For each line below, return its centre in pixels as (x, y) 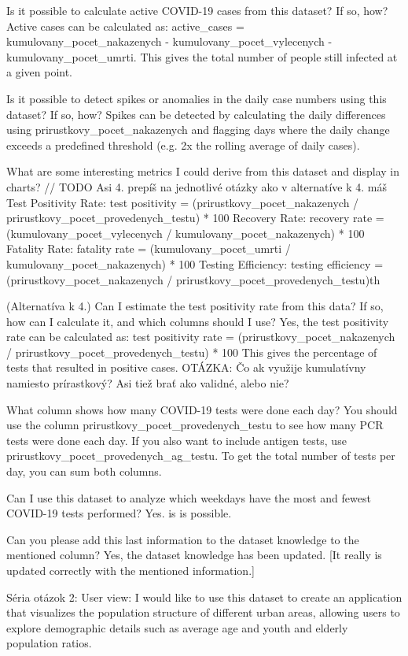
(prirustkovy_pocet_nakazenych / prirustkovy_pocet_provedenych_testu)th (193, 279)
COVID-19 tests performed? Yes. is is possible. (119, 513)
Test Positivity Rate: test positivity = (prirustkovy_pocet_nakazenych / (183, 202)
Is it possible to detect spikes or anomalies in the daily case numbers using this (197, 98)
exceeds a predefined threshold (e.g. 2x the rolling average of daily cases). (183, 145)
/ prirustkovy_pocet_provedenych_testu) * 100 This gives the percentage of (192, 352)
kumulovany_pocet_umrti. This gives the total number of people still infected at (202, 56)
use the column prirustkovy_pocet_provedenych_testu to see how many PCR (195, 425)
